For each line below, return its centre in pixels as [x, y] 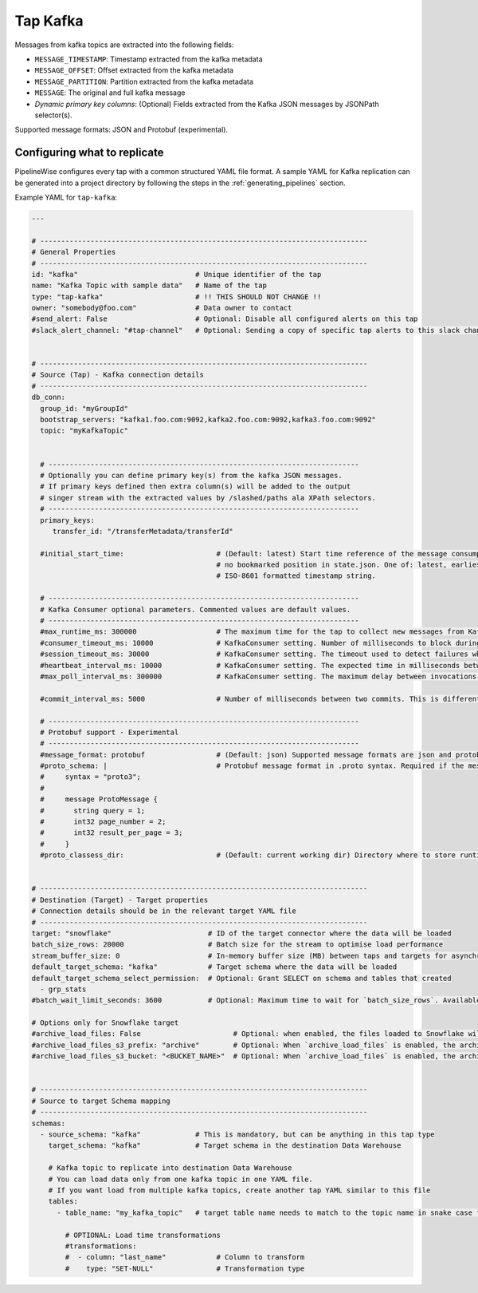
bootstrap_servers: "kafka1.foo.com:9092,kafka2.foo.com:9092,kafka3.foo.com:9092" [208, 419]
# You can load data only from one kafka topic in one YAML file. [181, 1179]
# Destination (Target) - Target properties [120, 900]
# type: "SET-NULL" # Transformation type [185, 1268]
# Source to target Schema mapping [101, 1101]
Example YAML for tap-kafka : [66, 197]
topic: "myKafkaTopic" [84, 431]
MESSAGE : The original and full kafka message [110, 93]
